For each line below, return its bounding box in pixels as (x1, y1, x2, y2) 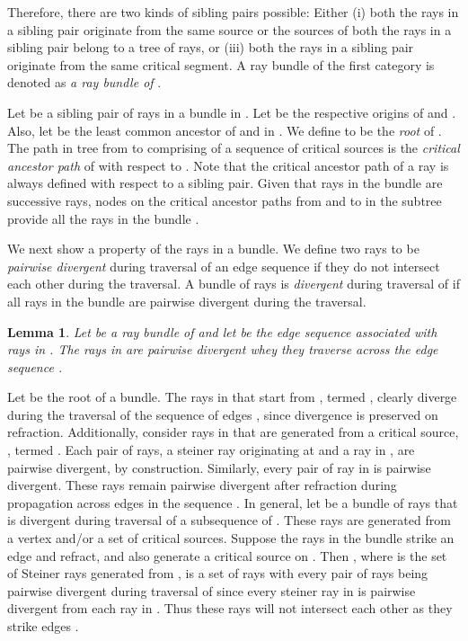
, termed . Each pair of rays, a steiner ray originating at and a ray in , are (7, 441, 415, 459)
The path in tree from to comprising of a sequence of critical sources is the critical (7, 138, 460, 157)
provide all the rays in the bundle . (7, 209, 199, 227)
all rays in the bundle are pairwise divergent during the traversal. (7, 291, 366, 310)
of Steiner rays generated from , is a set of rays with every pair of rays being (7, 564, 428, 583)
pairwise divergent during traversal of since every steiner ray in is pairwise (7, 581, 416, 600)
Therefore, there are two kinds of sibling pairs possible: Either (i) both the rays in (7, 3, 459, 21)
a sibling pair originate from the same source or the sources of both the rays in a (7, 20, 452, 39)
